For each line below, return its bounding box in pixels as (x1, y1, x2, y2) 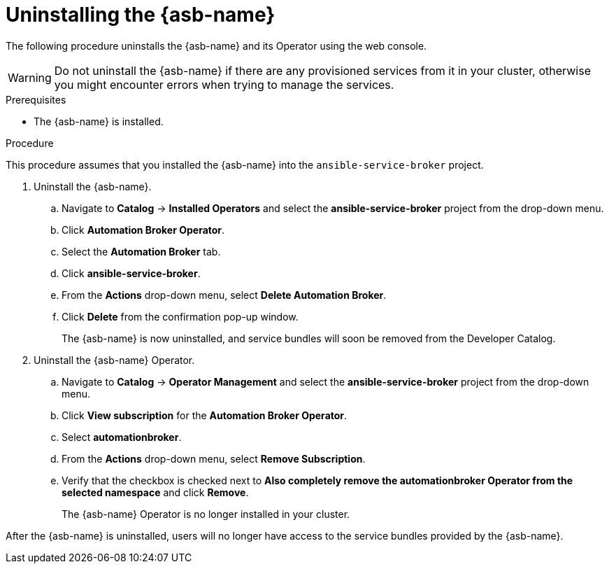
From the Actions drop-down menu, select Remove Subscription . (62, 452, 366, 465)
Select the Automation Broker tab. (62, 245, 221, 258)
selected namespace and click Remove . (62, 486, 249, 498)
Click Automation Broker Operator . (62, 223, 225, 236)
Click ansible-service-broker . (62, 267, 201, 279)
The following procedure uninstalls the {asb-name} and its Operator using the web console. (6, 39, 427, 52)
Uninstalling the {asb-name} (6, 3, 275, 27)
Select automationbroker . (62, 430, 182, 443)
